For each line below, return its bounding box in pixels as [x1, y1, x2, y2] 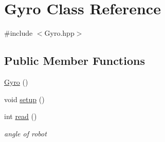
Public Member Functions [4, 53, 145, 68]
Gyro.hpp [44, 28, 75, 38]
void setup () [4, 93, 45, 104]
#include [4, 28, 33, 38]
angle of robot [4, 128, 47, 138]
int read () [4, 111, 37, 122]
